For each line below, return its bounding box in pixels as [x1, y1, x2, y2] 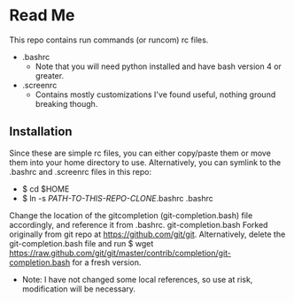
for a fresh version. [72, 257, 142, 268]
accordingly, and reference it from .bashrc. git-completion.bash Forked [9, 219, 268, 230]
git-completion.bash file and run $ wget [9, 238, 154, 248]
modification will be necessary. [21, 284, 135, 294]
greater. [35, 70, 65, 80]
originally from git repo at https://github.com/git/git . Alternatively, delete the [9, 229, 286, 239]
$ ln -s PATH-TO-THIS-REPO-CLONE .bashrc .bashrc [21, 193, 214, 203]
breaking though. [35, 98, 98, 109]
